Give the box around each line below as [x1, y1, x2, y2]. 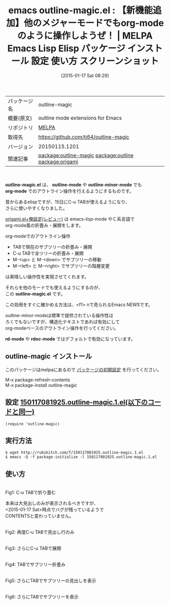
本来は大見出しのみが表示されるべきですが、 [5, 500, 99, 507]
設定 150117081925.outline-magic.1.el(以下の [5, 398, 148, 407]
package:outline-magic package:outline [38, 152, 134, 159]
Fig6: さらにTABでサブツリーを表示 [5, 594, 79, 600]
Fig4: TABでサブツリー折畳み [5, 561, 66, 567]
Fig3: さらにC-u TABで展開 [5, 545, 62, 551]
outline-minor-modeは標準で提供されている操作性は [5, 312, 114, 318]
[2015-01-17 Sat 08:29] [61, 72, 109, 79]
